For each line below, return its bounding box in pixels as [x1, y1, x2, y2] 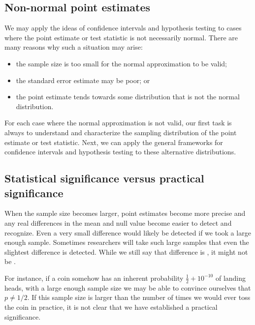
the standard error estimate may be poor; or [16, 75, 150, 85]
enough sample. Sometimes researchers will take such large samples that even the [4, 237, 249, 247]
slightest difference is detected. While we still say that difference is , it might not [4, 246, 248, 257]
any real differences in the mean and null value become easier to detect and [4, 217, 232, 228]
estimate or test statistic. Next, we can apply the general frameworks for [4, 137, 223, 147]
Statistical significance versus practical [4, 171, 204, 186]
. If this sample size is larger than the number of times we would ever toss [27, 292, 251, 302]
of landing [215, 272, 246, 283]
